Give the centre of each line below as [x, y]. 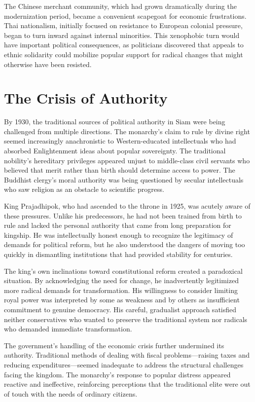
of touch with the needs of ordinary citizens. [71, 393]
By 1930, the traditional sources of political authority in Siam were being [115, 122]
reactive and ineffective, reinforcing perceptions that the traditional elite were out [127, 384]
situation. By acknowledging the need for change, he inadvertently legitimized [121, 280]
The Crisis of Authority [86, 98]
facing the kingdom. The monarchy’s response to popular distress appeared [117, 374]
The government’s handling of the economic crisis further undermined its [114, 345]
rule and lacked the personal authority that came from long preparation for [118, 225]
